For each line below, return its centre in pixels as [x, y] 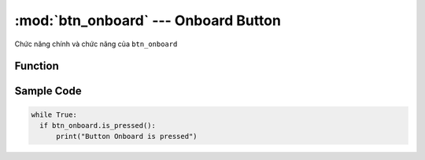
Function [37, 66]
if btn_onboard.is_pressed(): [98, 125]
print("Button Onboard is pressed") [127, 136]
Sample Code [48, 91]
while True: [54, 115]
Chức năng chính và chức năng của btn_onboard [96, 44]
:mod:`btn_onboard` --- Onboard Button [148, 20]
